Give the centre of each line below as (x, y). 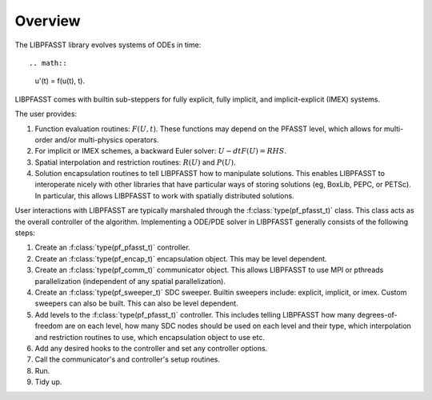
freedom (49, 326)
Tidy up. (48, 382)
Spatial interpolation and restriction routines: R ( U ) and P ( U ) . (135, 162)
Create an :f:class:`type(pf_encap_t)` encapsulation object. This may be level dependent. (181, 258)
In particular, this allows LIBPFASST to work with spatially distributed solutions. (165, 195)
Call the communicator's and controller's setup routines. (127, 359)
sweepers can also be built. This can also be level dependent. (137, 303)
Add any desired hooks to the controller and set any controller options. (151, 348)
